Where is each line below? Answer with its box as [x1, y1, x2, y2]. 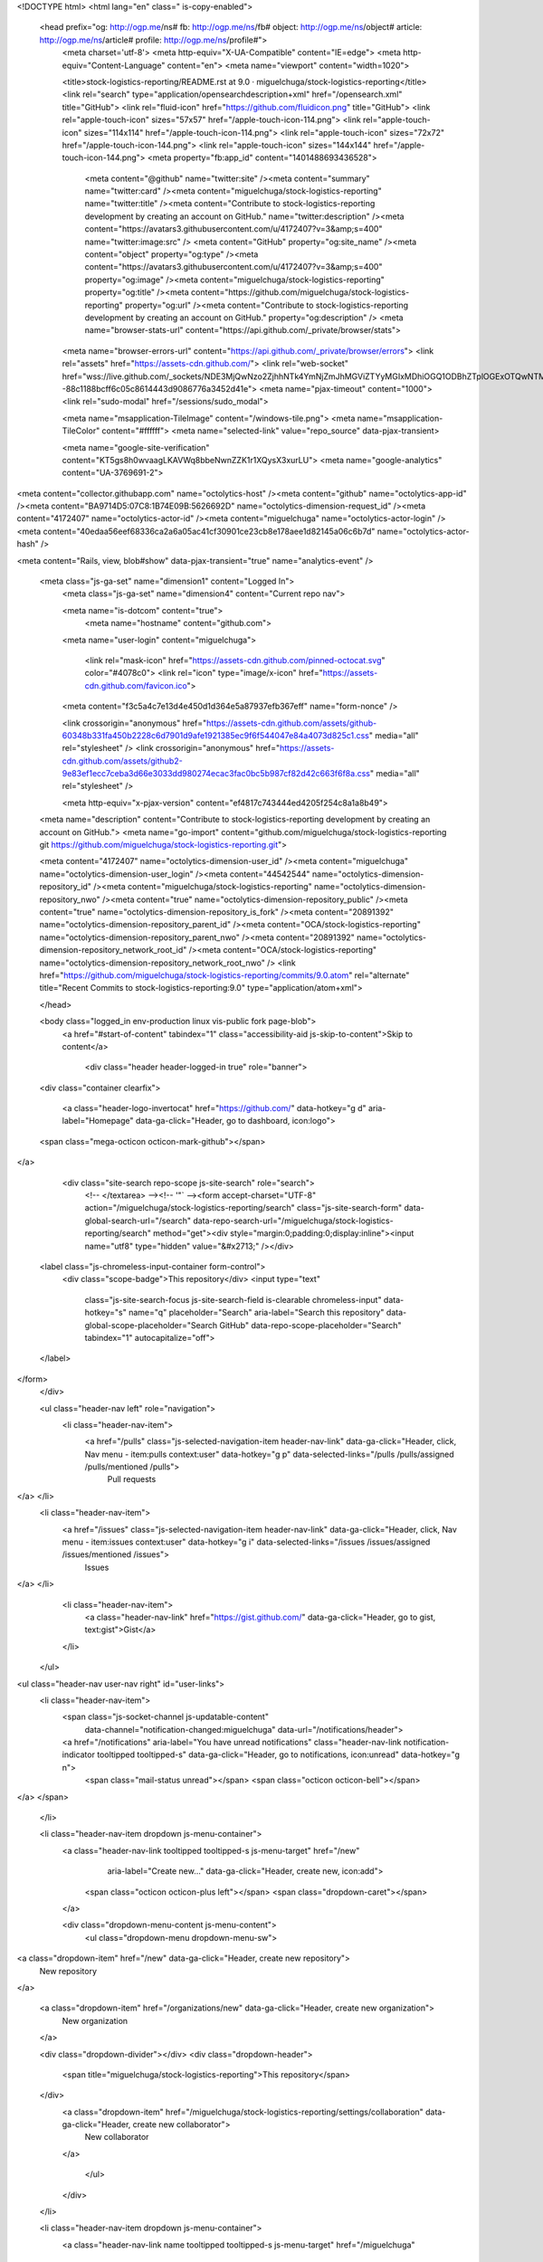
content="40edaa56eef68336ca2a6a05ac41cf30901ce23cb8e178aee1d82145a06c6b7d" [43, 526, 376, 537]
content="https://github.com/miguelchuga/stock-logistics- [190, 287, 410, 298]
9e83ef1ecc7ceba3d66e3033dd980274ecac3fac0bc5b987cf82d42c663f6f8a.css [62, 768, 371, 779]
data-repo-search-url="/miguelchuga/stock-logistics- [193, 1215, 394, 1226]
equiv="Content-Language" [62, 60, 166, 71]
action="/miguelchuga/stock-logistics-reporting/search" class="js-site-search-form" [84, 1202, 403, 1213]
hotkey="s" [84, 1307, 127, 1318]
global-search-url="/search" [84, 1215, 192, 1226]
